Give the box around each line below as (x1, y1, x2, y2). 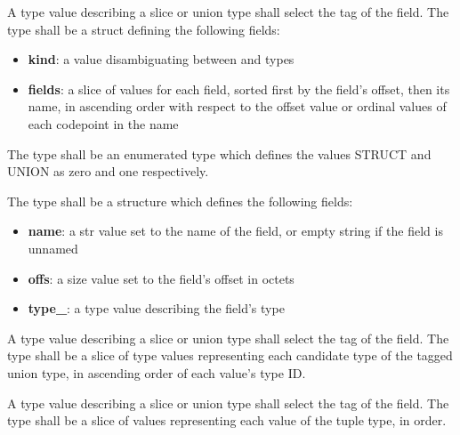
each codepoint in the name (28, 114, 179, 133)
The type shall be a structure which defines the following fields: (7, 191, 353, 210)
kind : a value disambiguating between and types (28, 50, 295, 68)
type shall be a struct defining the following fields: (7, 20, 280, 38)
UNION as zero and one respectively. (7, 162, 209, 181)
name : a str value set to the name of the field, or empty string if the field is (28, 222, 443, 240)
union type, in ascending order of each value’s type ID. (7, 363, 306, 382)
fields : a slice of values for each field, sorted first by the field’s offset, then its (28, 79, 450, 98)
